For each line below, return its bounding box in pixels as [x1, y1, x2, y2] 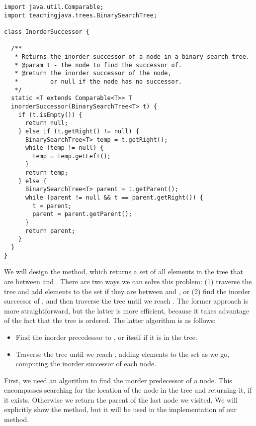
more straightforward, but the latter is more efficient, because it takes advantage [4, 305, 250, 316]
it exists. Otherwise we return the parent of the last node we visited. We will [4, 394, 238, 405]
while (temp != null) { [25, 144, 104, 152]
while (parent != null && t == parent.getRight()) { [25, 194, 203, 202]
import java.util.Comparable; [4, 3, 104, 10]
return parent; [25, 227, 76, 234]
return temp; [25, 169, 68, 177]
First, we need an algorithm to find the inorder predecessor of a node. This [4, 375, 232, 385]
